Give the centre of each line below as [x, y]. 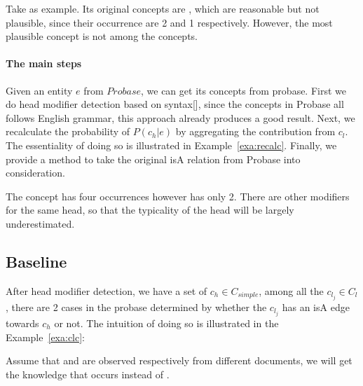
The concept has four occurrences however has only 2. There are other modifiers [178, 196]
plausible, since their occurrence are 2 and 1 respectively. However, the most [169, 22]
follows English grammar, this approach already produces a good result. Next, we [180, 117]
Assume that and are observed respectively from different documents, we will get [179, 360]
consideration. [35, 173]
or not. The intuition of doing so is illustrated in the [166, 323]
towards [22, 323]
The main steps [44, 63]
